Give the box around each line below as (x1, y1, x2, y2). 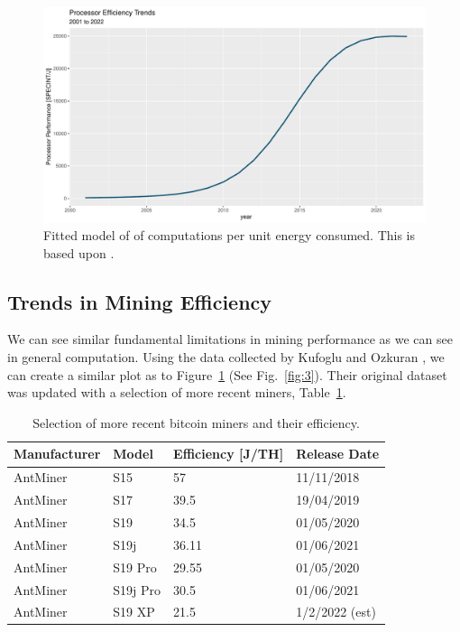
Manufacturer (14, 444, 101, 463)
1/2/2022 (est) (296, 602, 376, 621)
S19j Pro (113, 580, 161, 599)
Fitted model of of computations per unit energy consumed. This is (43, 226, 416, 245)
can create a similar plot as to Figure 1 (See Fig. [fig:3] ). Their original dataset (7, 365, 447, 384)
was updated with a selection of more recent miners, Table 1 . (7, 383, 346, 402)
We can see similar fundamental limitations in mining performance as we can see (7, 330, 453, 349)
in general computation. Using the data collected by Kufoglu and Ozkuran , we (7, 348, 445, 367)
